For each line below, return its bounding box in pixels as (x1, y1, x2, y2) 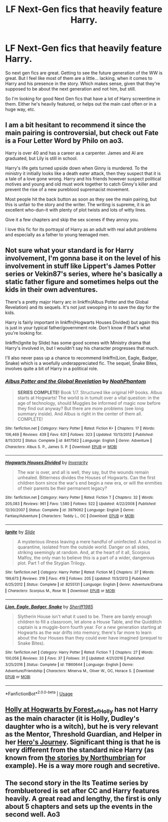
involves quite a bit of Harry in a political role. (5, 366, 98, 372)
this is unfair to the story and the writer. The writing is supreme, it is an (5, 201, 151, 207)
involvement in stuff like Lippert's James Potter (5, 262, 156, 270)
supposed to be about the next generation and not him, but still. (5, 85, 136, 92)
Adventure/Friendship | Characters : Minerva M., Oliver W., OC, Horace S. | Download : (5, 668, 155, 673)
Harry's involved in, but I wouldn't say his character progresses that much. (5, 345, 159, 351)
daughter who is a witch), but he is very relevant (5, 722, 158, 731)
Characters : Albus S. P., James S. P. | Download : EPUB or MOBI (5, 444, 117, 449)
